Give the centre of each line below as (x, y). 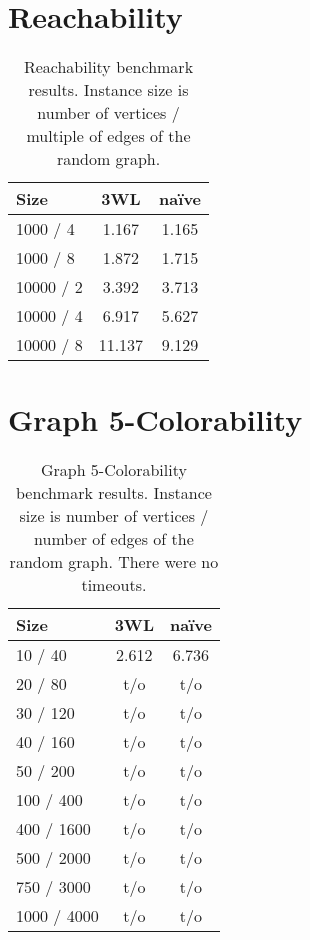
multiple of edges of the (108, 136)
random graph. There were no (114, 562)
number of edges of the (114, 539)
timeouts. (114, 585)
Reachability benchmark (108, 67)
